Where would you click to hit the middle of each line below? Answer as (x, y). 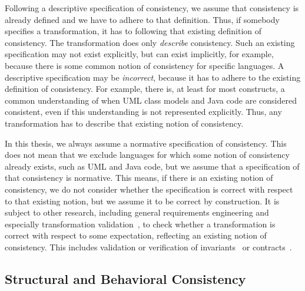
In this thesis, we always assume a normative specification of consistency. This (146, 143)
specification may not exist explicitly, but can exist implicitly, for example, (139, 54)
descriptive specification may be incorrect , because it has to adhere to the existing (153, 77)
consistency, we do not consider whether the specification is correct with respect (149, 189)
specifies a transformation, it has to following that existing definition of (133, 31)
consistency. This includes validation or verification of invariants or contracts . (148, 247)
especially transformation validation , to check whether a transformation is (140, 224)
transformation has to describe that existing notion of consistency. (124, 123)
